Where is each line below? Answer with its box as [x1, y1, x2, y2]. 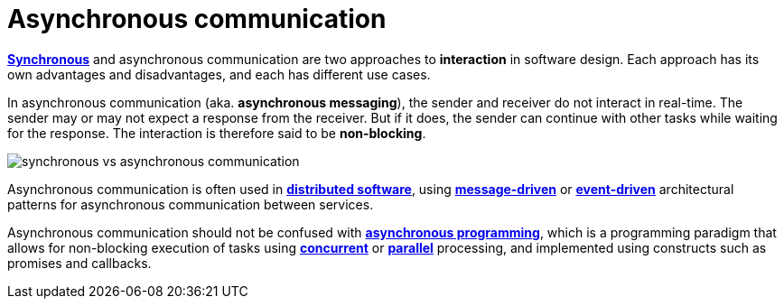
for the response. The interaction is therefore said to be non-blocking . [7, 125, 426, 141]
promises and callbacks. [7, 255, 152, 271]
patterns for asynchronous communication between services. [7, 196, 374, 212]
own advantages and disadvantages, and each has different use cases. [7, 66, 431, 82]
